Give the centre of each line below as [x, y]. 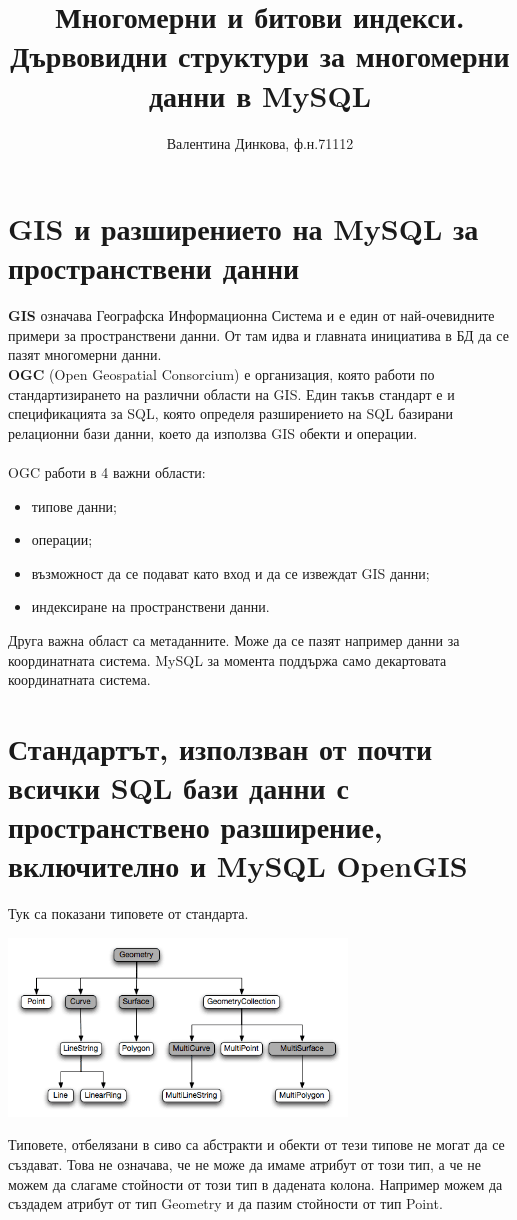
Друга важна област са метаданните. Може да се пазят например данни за [234, 639]
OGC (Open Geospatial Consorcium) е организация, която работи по [221, 374]
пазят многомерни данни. [85, 354]
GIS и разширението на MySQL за [243, 228]
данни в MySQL [260, 94]
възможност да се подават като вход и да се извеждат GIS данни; [230, 572]
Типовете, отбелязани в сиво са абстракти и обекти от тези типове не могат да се [256, 1144]
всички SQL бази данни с [178, 787]
